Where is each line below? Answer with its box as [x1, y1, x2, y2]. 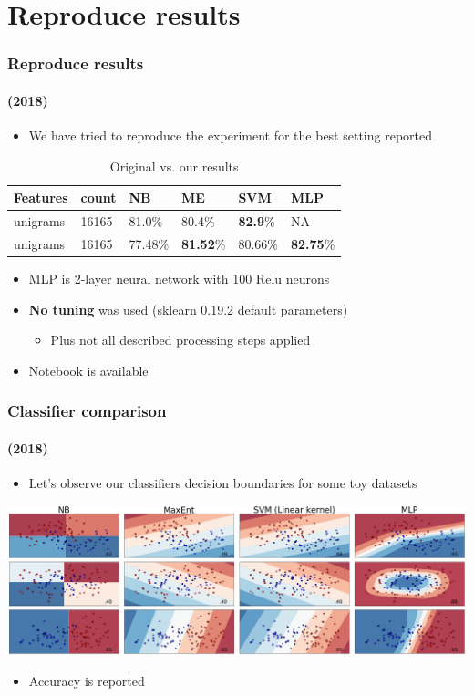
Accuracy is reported [28, 671, 145, 691]
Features [14, 188, 68, 207]
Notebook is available [28, 360, 149, 379]
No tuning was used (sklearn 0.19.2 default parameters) [28, 299, 348, 318]
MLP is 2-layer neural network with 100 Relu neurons [28, 268, 330, 287]
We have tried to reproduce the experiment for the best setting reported [28, 126, 432, 145]
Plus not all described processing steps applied [50, 330, 311, 349]
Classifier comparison [7, 400, 167, 422]
